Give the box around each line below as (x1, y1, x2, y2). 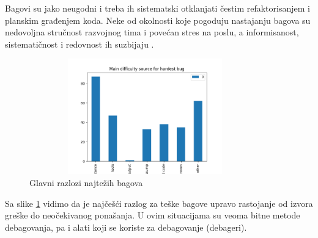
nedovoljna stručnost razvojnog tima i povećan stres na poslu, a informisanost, (5, 26, 299, 38)
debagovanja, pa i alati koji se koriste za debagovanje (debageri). (5, 220, 247, 233)
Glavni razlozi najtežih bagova (29, 176, 143, 189)
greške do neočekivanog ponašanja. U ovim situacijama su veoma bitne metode (5, 209, 300, 222)
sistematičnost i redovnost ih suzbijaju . (5, 37, 154, 50)
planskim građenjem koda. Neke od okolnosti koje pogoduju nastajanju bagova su (5, 13, 311, 26)
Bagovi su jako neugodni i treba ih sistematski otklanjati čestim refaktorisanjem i (5, 2, 310, 14)
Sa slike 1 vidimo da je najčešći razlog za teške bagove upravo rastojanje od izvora (5, 197, 313, 209)
